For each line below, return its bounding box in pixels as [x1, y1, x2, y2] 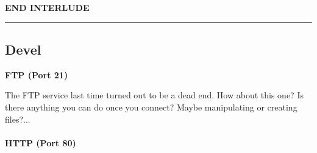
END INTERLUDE [5, 1, 90, 13]
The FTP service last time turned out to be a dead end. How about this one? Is [5, 89, 304, 101]
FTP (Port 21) [5, 68, 68, 81]
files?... [5, 112, 30, 125]
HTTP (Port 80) [5, 136, 76, 149]
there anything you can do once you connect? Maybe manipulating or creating [5, 100, 297, 113]
